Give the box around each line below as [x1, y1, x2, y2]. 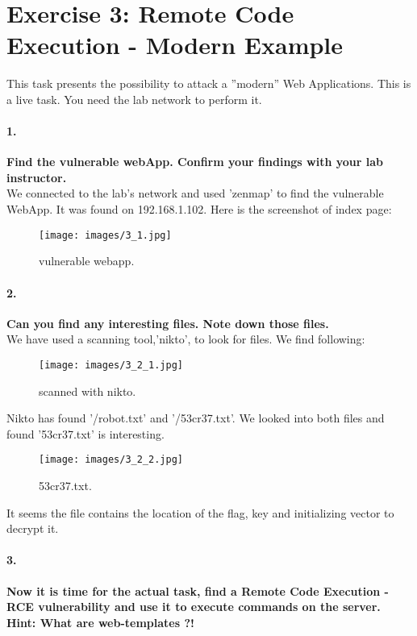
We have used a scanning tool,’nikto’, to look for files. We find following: [6, 330, 365, 347]
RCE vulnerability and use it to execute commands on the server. [6, 598, 381, 615]
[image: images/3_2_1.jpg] [39, 359, 183, 371]
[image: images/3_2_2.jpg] [39, 454, 183, 466]
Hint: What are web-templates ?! [6, 613, 194, 630]
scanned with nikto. [39, 382, 136, 399]
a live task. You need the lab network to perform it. [6, 90, 262, 107]
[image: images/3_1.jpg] [39, 229, 172, 241]
